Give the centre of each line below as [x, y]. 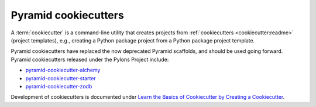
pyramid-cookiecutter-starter [61, 78]
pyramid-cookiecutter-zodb [59, 86]
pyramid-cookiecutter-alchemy [63, 70]
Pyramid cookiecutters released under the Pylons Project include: [90, 59]
